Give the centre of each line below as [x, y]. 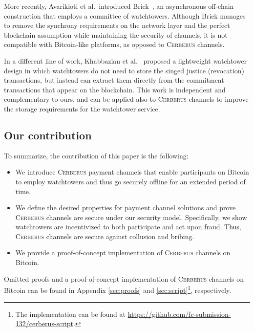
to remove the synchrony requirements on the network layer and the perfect [117, 25]
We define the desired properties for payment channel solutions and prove [126, 208]
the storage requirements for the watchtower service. [82, 108]
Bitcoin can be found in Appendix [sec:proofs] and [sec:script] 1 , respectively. [118, 289]
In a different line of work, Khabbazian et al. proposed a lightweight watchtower [126, 60]
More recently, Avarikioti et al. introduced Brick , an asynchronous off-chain [119, 6]
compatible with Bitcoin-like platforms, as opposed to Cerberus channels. [114, 44]
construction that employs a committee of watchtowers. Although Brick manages [125, 15]
